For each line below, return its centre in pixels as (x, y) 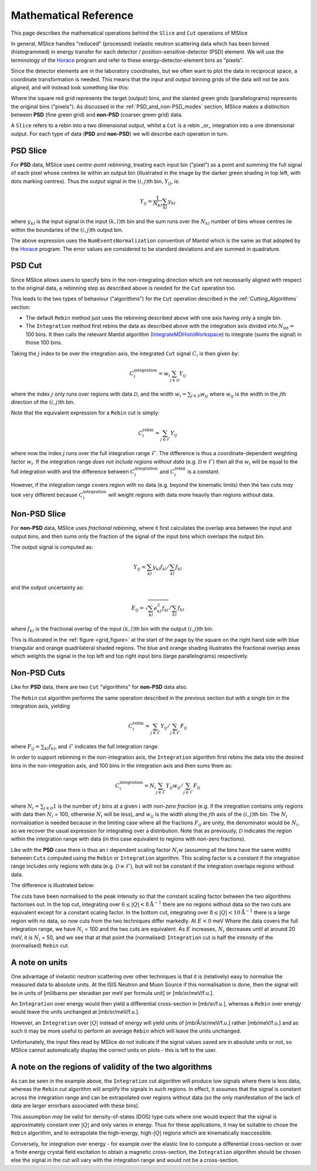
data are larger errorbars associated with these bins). (75, 1106)
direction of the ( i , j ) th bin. (43, 402)
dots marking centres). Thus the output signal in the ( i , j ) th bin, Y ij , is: (95, 182)
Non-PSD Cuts (38, 673)
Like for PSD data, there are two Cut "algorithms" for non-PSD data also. (99, 687)
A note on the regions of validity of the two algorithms (112, 1066)
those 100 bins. (44, 343)
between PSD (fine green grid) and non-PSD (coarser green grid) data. (97, 115)
